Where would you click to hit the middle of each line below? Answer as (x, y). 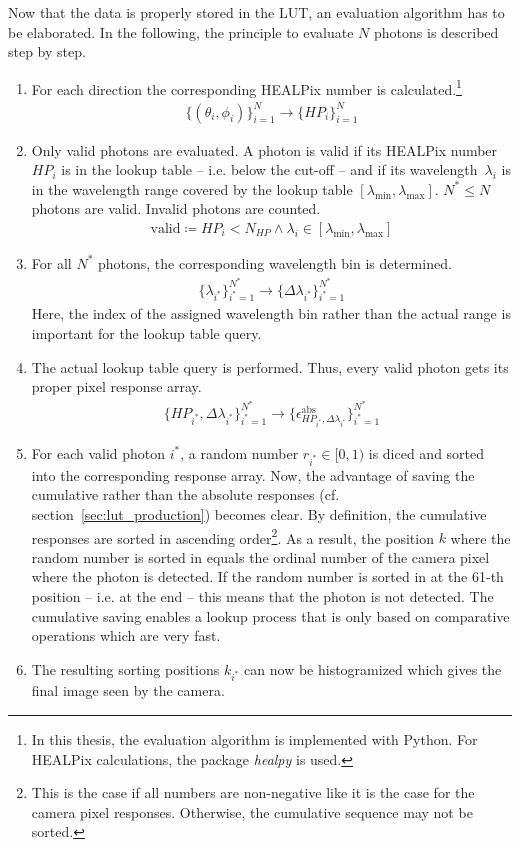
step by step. (47, 51)
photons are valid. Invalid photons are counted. (176, 208)
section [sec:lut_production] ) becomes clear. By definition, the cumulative (259, 513)
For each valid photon (98, 452)
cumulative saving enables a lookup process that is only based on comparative (270, 615)
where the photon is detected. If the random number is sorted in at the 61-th (267, 576)
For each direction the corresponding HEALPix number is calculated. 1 (246, 87)
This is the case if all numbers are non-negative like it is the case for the (253, 792)
